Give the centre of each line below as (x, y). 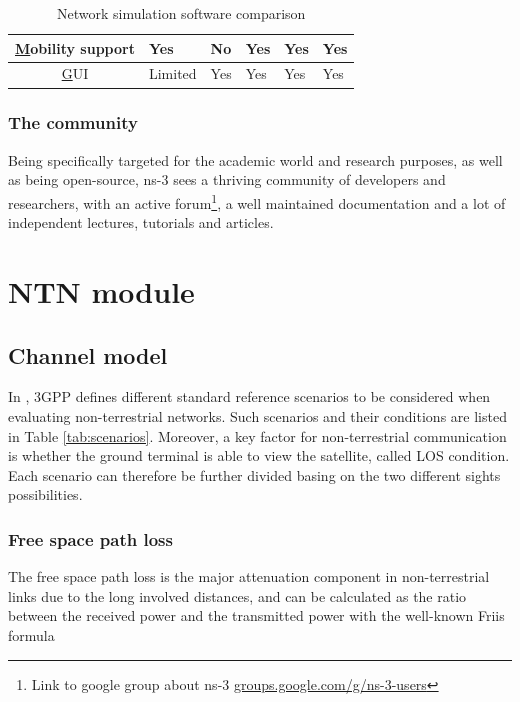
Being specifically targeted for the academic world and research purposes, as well (255, 159)
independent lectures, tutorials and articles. (141, 222)
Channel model (88, 354)
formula (31, 634)
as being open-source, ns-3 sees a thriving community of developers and (227, 179)
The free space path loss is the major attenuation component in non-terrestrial (249, 576)
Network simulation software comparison (181, 13)
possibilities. (45, 494)
